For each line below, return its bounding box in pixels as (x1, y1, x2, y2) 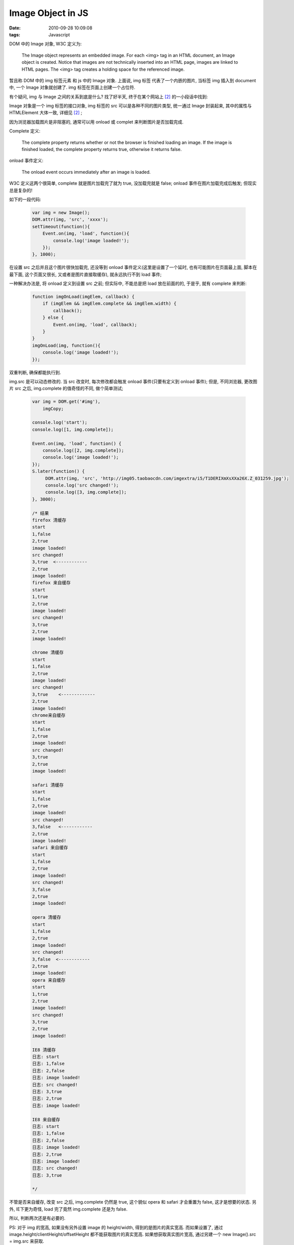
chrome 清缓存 (32, 650, 64, 655)
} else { (42, 315, 64, 321)
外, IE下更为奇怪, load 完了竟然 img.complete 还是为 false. (9, 1206, 128, 1212)
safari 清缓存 (32, 782, 64, 788)
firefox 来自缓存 (32, 580, 71, 586)
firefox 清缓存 (32, 517, 67, 523)
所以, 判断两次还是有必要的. (9, 1215, 66, 1221)
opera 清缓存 (32, 914, 62, 920)
